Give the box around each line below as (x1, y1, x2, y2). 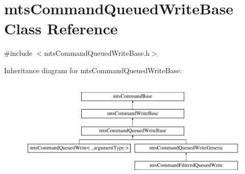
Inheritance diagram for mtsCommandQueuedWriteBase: (4, 64, 182, 75)
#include (4, 48, 33, 58)
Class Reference (4, 18, 118, 39)
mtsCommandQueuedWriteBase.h (44, 48, 150, 58)
